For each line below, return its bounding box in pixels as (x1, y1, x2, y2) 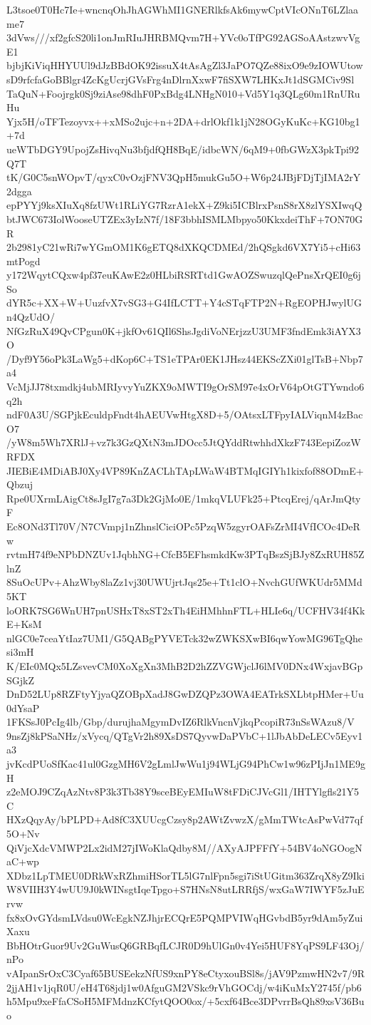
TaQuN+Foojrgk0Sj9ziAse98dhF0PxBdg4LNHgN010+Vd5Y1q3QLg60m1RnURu (6, 86, 360, 101)
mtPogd (6, 253, 41, 268)
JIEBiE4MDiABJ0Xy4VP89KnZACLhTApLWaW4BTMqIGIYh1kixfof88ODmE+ (6, 463, 364, 478)
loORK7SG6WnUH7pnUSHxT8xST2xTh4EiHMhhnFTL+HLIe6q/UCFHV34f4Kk (6, 602, 365, 617)
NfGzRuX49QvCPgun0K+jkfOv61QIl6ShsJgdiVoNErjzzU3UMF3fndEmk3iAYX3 (6, 323, 361, 338)
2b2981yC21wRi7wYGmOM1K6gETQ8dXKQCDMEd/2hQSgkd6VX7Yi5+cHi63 (6, 239, 361, 254)
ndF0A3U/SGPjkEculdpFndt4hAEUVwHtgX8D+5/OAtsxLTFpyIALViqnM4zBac (6, 407, 363, 422)
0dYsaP (6, 700, 40, 715)
